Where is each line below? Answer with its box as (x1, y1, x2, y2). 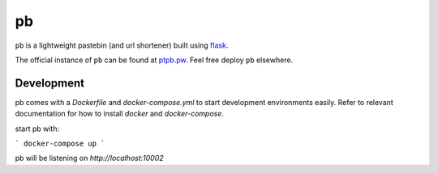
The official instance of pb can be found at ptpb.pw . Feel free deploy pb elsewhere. (15, 55, 294, 65)
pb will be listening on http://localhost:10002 (15, 154, 164, 163)
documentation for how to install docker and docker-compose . (15, 109, 225, 119)
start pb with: (15, 124, 60, 133)
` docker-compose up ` (15, 139, 105, 149)
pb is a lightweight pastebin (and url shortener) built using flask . (15, 40, 229, 50)
